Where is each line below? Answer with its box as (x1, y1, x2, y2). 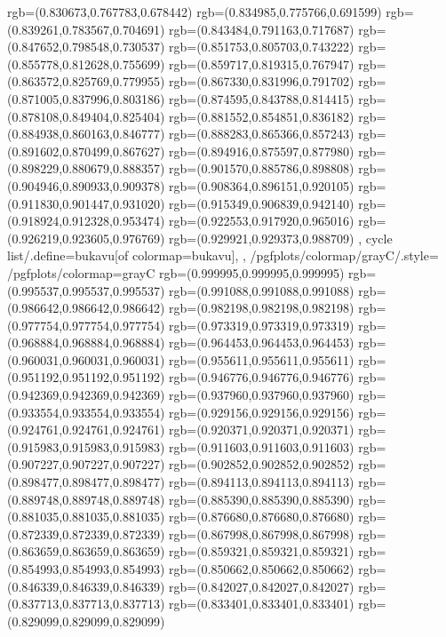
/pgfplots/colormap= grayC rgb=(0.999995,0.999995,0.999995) (7, 263, 345, 282)
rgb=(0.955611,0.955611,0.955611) (169, 350, 354, 369)
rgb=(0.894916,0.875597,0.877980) (169, 141, 354, 160)
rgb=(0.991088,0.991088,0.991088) (169, 281, 354, 299)
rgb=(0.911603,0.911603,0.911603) (169, 437, 354, 456)
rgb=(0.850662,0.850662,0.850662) (169, 560, 354, 577)
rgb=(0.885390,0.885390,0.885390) (169, 490, 354, 508)
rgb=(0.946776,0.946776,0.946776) (169, 368, 354, 386)
